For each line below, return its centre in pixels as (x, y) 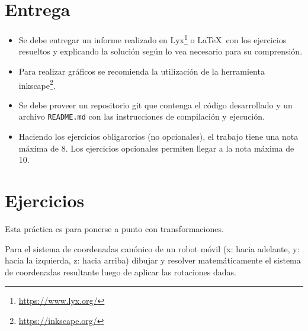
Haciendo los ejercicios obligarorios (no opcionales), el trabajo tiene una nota (158, 136)
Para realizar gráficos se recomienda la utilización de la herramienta (142, 71)
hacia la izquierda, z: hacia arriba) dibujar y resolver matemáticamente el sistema (153, 260)
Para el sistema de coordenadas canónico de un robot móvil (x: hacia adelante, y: (152, 248)
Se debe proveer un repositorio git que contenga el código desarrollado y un (155, 105)
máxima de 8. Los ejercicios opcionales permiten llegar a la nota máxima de (156, 148)
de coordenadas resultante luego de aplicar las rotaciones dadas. (121, 271)
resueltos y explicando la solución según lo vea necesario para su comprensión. (161, 51)
